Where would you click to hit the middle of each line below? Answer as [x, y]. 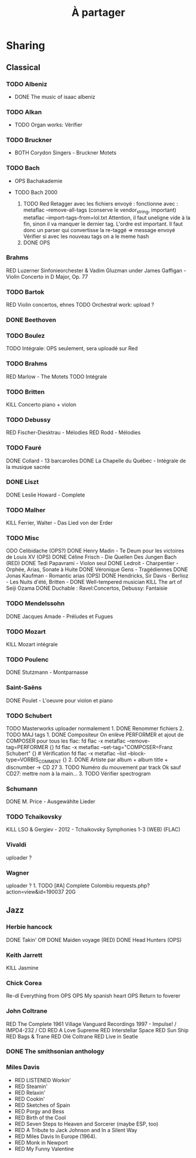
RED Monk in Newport [41, 1142]
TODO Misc [23, 538]
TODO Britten [25, 392]
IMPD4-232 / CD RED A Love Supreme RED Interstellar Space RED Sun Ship [97, 1030]
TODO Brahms [27, 364]
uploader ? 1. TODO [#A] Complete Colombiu [60, 885]
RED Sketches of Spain [42, 1105]
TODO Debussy [28, 419]
